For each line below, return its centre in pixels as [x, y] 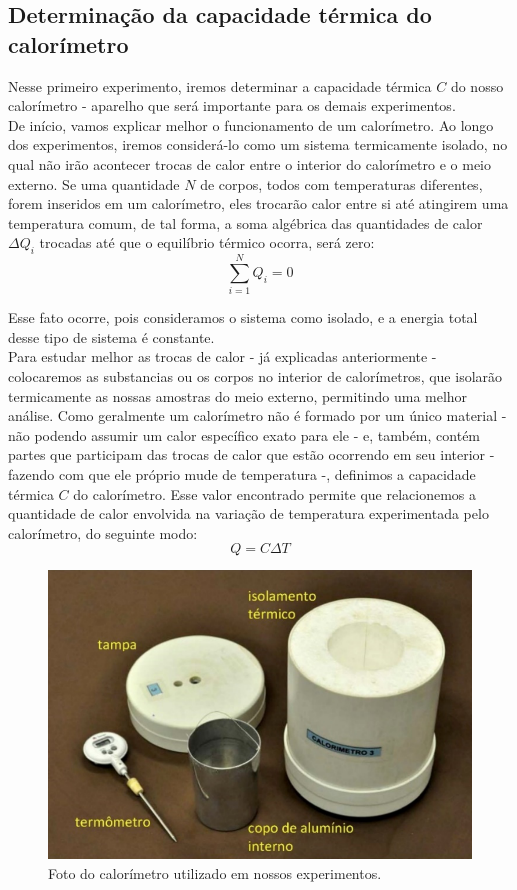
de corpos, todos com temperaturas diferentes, [341, 183]
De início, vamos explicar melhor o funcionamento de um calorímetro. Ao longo [251, 124]
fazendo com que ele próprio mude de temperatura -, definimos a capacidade [242, 474]
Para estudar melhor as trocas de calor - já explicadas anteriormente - [222, 356]
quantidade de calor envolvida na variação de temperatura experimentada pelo [248, 513]
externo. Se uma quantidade [94, 183]
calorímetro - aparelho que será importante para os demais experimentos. [232, 105]
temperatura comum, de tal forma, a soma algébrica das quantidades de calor [245, 222]
